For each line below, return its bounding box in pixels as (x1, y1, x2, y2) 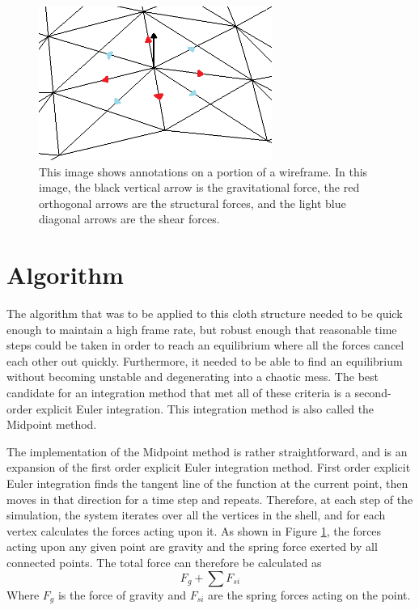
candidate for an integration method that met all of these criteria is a (6, 383, 351, 400)
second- (354, 383, 391, 400)
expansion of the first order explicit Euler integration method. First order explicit (6, 459, 411, 476)
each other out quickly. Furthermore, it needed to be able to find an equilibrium (6, 352, 403, 369)
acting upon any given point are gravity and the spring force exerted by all (6, 538, 378, 555)
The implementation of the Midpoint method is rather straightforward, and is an (6, 443, 408, 460)
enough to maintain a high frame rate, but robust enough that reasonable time (6, 320, 397, 337)
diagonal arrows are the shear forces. (39, 210, 220, 227)
